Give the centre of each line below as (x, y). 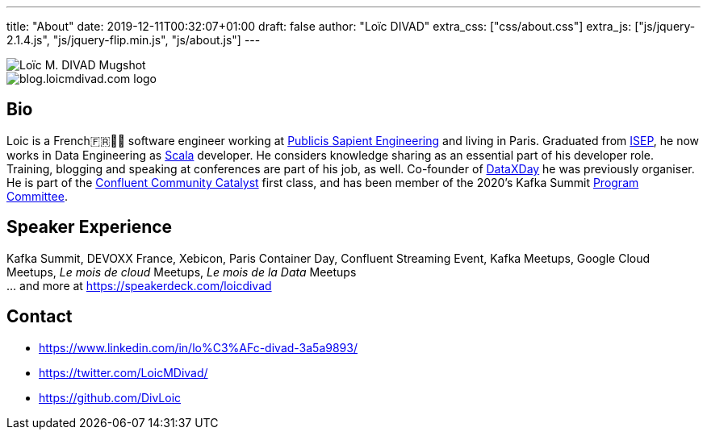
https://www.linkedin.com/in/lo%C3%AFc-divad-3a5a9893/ (198, 347)
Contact (40, 317)
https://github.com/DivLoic (110, 397)
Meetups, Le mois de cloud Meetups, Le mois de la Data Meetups (182, 272)
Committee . (37, 196)
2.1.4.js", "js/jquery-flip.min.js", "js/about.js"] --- (134, 40)
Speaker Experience (90, 227)
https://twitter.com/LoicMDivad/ (123, 372)
